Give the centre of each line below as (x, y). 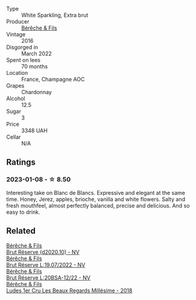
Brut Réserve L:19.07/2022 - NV (46, 264)
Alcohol (16, 98)
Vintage (16, 34)
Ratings (21, 162)
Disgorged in (22, 47)
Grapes (15, 86)
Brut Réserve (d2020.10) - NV (43, 252)
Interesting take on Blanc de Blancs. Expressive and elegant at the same (96, 193)
